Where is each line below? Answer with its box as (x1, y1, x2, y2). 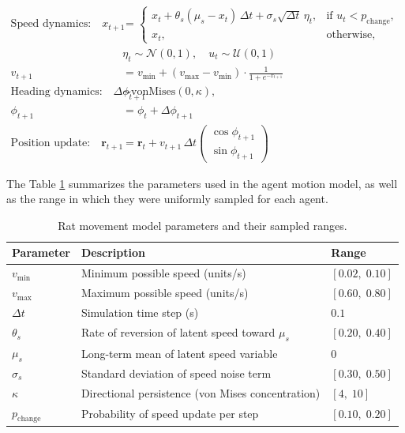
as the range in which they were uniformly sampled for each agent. (6, 190, 328, 207)
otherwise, (326, 29, 376, 41)
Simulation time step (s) (81, 304, 199, 321)
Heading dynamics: (10, 86, 103, 98)
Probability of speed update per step (81, 405, 259, 422)
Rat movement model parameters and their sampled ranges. (58, 216, 347, 233)
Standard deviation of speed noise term (81, 364, 272, 381)
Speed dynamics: (10, 18, 92, 30)
